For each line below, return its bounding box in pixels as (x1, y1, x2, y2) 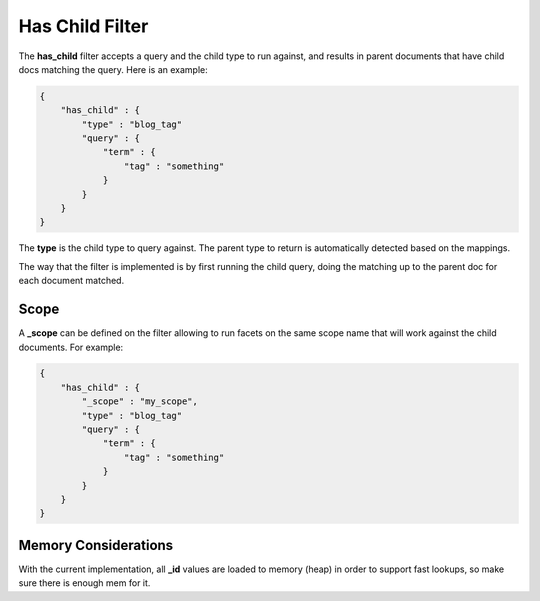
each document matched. (18, 275, 125, 287)
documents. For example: (18, 341, 124, 353)
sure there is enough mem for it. (18, 577, 151, 589)
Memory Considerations (18, 536, 174, 554)
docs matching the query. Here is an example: (18, 63, 209, 75)
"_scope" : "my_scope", (81, 396, 199, 407)
